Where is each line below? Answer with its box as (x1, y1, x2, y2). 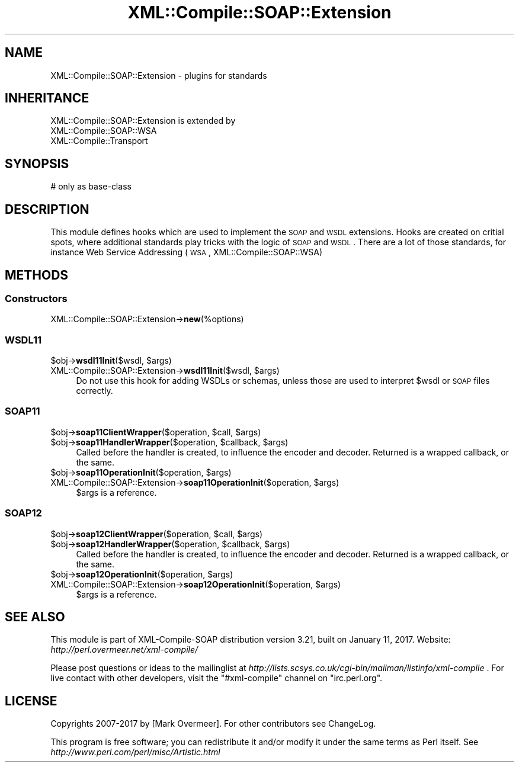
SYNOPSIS (5, 156, 69, 171)
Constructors (5, 292, 68, 304)
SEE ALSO (5, 609, 65, 625)
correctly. (76, 386, 113, 396)
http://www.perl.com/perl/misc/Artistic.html (50, 747, 220, 758)
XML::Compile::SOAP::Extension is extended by (50, 115, 236, 126)
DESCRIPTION (5, 201, 89, 217)
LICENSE (5, 693, 57, 708)
